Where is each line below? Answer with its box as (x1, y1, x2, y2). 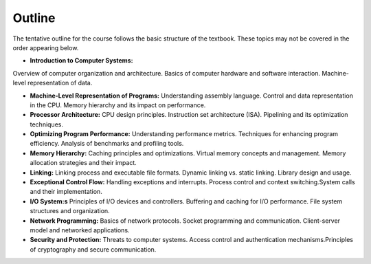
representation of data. (27, 79, 93, 87)
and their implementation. (30, 188, 102, 196)
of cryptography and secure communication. (30, 245, 157, 254)
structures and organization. (30, 207, 110, 215)
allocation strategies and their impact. (30, 159, 137, 167)
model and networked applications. (30, 225, 130, 234)
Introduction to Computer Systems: (30, 56, 133, 65)
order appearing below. (12, 43, 79, 52)
